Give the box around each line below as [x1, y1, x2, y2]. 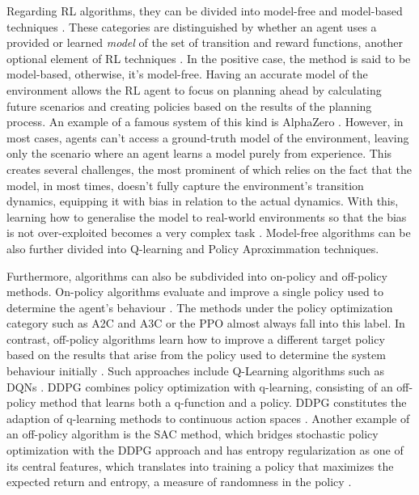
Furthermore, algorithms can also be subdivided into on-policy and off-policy [6, 267, 387, 284]
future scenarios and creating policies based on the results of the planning [6, 97, 372, 114]
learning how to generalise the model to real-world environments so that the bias [6, 208, 407, 225]
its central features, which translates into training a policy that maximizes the [6, 457, 394, 474]
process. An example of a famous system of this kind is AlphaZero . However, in [6, 113, 404, 130]
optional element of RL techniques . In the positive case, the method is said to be [6, 49, 411, 66]
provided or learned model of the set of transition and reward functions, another [6, 34, 403, 51]
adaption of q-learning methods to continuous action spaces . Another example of [6, 409, 410, 426]
